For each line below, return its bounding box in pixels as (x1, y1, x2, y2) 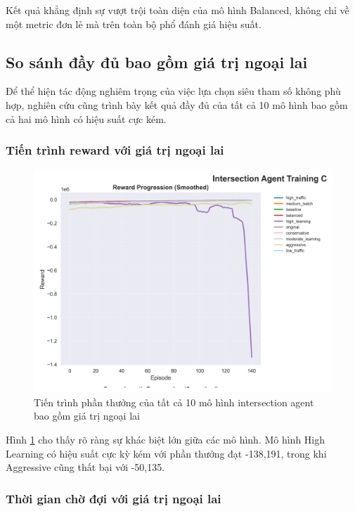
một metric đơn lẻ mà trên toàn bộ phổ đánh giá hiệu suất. (6, 16, 262, 31)
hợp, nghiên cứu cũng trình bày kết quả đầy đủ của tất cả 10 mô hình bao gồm (6, 97, 348, 112)
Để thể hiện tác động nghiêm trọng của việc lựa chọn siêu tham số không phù (6, 84, 341, 98)
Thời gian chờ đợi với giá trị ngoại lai (6, 489, 221, 507)
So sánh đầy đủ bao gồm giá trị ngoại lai (6, 51, 308, 72)
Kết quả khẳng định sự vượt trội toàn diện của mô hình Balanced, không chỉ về (6, 3, 349, 17)
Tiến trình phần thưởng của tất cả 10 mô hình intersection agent (34, 394, 314, 409)
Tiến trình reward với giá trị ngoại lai (6, 141, 224, 159)
